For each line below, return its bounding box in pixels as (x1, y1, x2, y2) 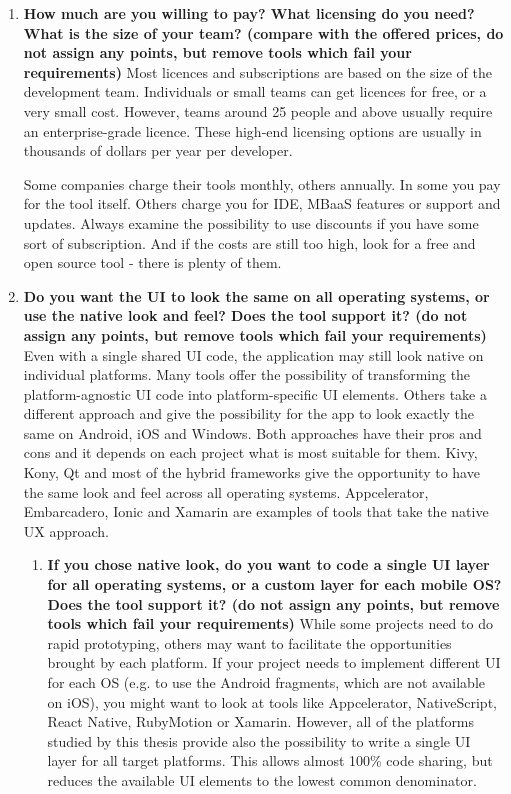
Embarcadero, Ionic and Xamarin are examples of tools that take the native (23, 501, 489, 522)
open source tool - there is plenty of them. (23, 252, 282, 273)
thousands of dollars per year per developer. (23, 140, 293, 161)
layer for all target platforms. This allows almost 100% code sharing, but (47, 750, 493, 771)
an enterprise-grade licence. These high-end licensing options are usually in (23, 120, 482, 141)
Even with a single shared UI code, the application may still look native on (23, 344, 484, 365)
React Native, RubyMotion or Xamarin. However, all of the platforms (47, 711, 475, 732)
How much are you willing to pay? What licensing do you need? (23, 3, 475, 23)
